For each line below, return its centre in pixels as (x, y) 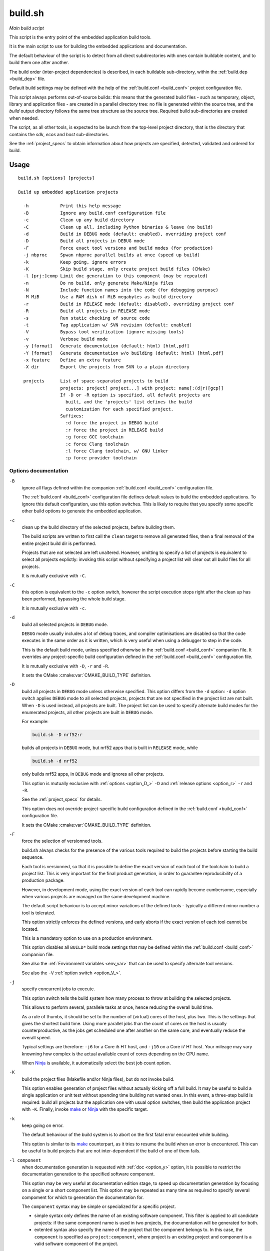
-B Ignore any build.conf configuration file (94, 213)
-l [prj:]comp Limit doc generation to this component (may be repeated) (115, 276)
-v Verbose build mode (65, 339)
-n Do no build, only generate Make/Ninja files (98, 283)
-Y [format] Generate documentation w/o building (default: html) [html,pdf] (123, 353)
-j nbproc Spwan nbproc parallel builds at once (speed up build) (111, 255)
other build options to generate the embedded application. (82, 511)
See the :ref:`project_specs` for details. (62, 799)
